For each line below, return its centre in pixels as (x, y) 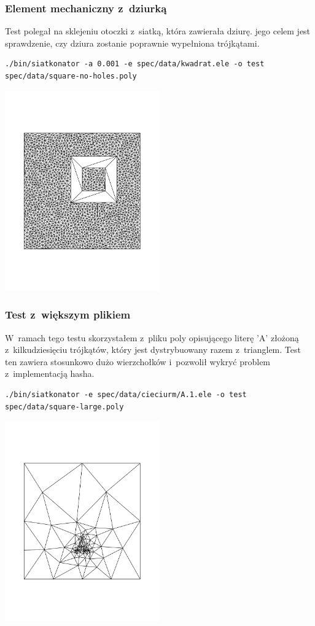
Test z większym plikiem (68, 315)
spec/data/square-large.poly (64, 407)
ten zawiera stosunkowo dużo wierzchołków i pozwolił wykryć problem (138, 361)
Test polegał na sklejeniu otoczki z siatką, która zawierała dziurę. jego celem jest (158, 31)
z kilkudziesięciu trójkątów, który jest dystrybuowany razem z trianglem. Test (153, 350)
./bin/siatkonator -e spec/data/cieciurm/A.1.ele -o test (126, 395)
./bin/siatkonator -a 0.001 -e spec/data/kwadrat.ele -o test (135, 64)
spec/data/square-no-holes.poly (71, 76)
